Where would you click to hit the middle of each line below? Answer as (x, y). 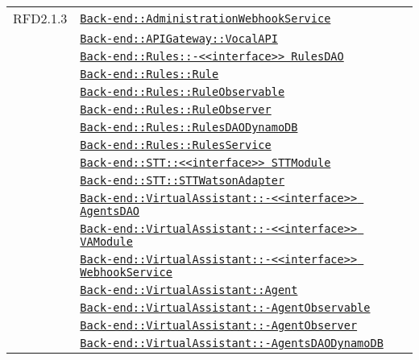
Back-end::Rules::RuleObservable (183, 92)
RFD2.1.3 (40, 18)
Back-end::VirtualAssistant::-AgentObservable (225, 308)
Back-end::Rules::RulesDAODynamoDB (189, 127)
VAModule (106, 242)
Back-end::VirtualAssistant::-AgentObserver (219, 325)
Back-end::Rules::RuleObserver (176, 110)
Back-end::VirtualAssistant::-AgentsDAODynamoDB (232, 343)
